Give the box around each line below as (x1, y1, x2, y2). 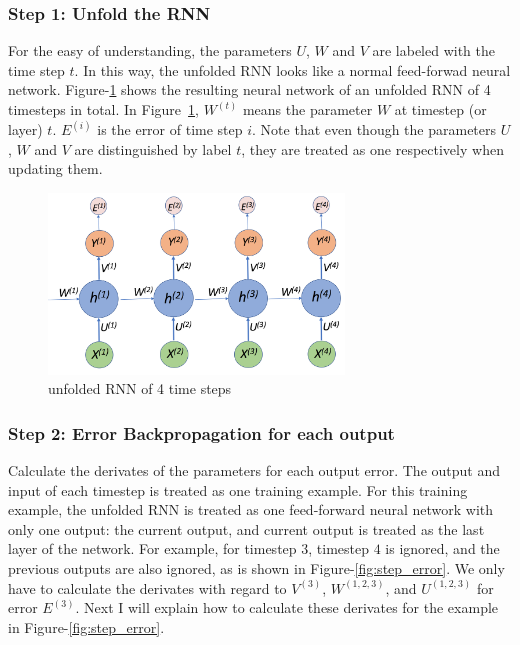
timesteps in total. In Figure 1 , (8, 99, 199, 119)
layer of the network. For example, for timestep (8, 538, 297, 559)
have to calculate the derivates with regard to (8, 577, 287, 598)
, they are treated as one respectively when (241, 138, 504, 159)
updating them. (8, 158, 103, 179)
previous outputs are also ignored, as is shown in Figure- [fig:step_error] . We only (8, 557, 505, 578)
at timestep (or (394, 99, 487, 119)
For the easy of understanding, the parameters (8, 40, 292, 61)
